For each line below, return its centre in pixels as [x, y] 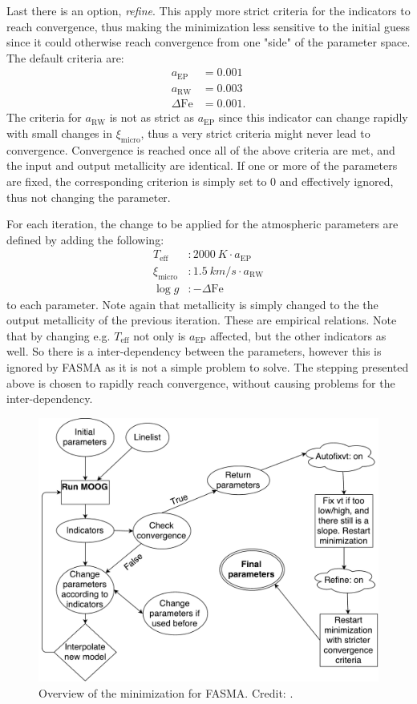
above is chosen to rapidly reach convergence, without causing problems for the [201, 382]
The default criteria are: [65, 57]
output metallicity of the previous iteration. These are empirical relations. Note [202, 320]
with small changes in [59, 133]
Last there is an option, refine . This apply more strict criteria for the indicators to [208, 10]
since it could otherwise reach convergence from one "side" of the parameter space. [208, 42]
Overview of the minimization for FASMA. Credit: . [166, 693]
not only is [160, 335]
